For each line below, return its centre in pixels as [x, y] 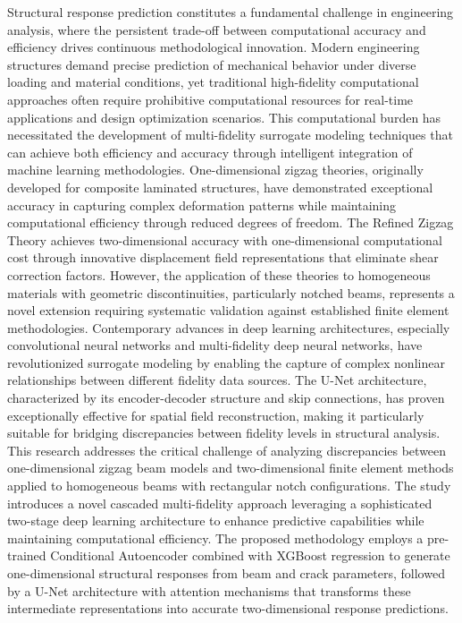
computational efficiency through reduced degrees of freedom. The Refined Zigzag [231, 222]
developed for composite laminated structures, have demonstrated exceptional [220, 187]
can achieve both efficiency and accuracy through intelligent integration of [210, 152]
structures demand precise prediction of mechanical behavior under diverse [212, 64]
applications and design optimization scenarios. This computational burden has [224, 117]
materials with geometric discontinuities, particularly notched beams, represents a [231, 292]
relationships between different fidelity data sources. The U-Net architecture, [217, 380]
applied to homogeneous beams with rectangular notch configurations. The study [229, 486]
